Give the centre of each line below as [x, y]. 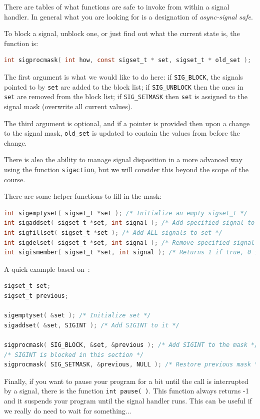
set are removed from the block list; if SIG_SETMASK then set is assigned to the [126, 96]
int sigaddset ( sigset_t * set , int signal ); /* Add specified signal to [129, 223]
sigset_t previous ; [36, 296]
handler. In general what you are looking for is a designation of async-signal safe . [128, 16]
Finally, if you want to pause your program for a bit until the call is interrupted [126, 381]
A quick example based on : [47, 269]
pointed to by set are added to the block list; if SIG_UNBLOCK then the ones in [124, 86]
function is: [21, 43]
